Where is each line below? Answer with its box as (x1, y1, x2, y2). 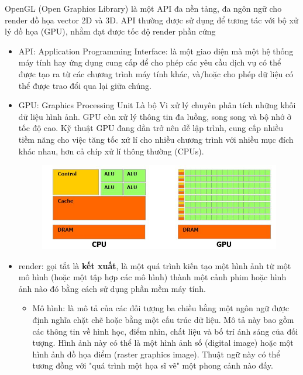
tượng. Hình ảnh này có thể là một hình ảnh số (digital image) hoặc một (32, 336, 294, 349)
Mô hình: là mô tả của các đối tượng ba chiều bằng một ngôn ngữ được (32, 302, 289, 314)
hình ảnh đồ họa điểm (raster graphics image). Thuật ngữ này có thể (32, 348, 280, 360)
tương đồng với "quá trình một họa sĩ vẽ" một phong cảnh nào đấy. (32, 359, 273, 371)
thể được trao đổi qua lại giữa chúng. (18, 79, 151, 91)
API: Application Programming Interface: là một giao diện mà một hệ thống (18, 44, 294, 57)
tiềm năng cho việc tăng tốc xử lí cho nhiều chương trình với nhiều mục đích (18, 133, 294, 145)
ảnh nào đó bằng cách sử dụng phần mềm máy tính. (18, 282, 206, 294)
